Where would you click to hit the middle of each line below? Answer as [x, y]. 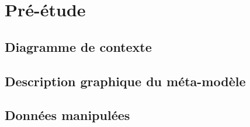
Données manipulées [67, 115]
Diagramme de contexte [78, 46]
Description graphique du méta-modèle [125, 81]
